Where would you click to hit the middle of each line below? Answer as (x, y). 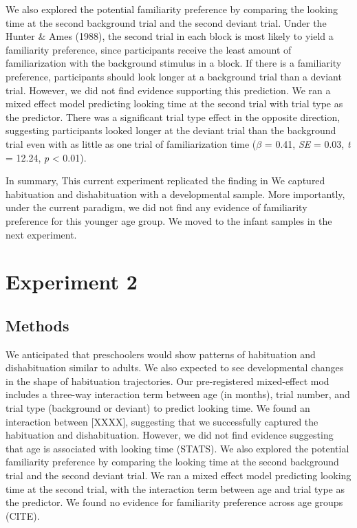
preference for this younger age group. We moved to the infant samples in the (169, 220)
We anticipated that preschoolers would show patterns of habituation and (161, 354)
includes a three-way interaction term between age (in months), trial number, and (178, 394)
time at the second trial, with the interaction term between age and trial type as (175, 488)
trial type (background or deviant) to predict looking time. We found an (158, 408)
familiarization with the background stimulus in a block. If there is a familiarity (174, 63)
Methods (37, 325)
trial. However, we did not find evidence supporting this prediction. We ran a (168, 90)
